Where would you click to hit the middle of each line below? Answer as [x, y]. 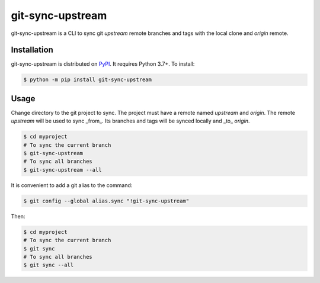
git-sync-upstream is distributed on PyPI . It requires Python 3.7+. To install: [103, 64]
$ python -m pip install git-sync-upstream [88, 80]
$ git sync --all [49, 265]
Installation [32, 50]
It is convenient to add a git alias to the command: [72, 185]
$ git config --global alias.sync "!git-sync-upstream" [106, 201]
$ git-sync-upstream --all [63, 170]
